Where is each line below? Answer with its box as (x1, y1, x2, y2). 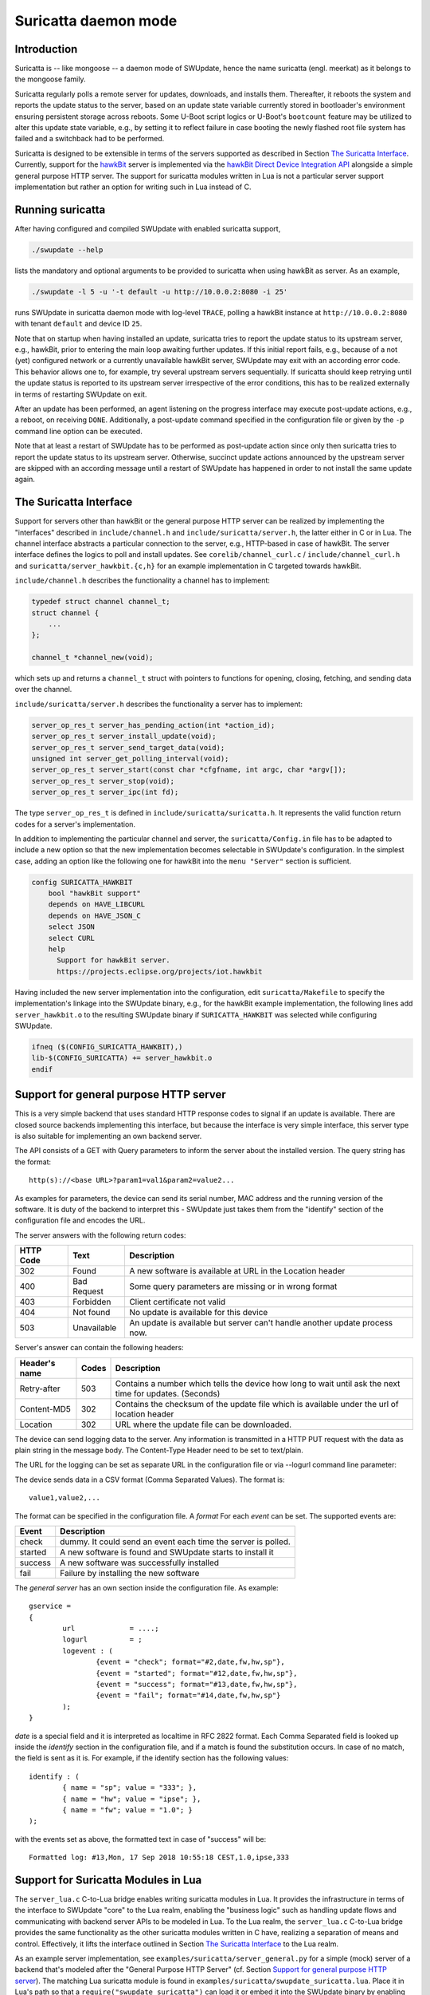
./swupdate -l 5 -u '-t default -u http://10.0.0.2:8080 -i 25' (31, 287, 288, 296)
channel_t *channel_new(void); (31, 653, 154, 662)
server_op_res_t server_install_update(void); (31, 732, 217, 741)
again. (14, 475, 36, 484)
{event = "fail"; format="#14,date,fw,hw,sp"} (96, 1691, 281, 1700)
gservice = (29, 1602, 72, 1611)
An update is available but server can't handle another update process (128, 1317, 393, 1329)
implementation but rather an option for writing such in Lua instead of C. (14, 182, 252, 192)
